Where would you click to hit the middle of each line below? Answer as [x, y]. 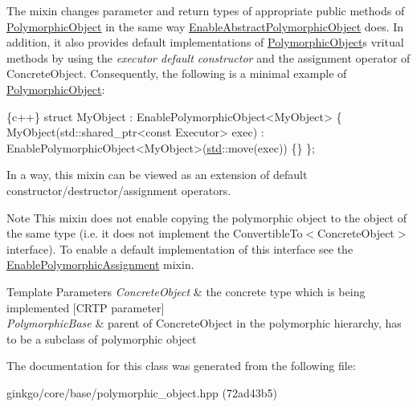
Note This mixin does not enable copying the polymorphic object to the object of [206, 217]
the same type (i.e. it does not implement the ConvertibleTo [155, 233]
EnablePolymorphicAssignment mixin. [100, 265]
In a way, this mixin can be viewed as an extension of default [157, 175]
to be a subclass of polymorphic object [102, 338]
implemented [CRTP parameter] [86, 307]
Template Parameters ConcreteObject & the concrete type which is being [186, 291]
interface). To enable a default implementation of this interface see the [180, 248]
